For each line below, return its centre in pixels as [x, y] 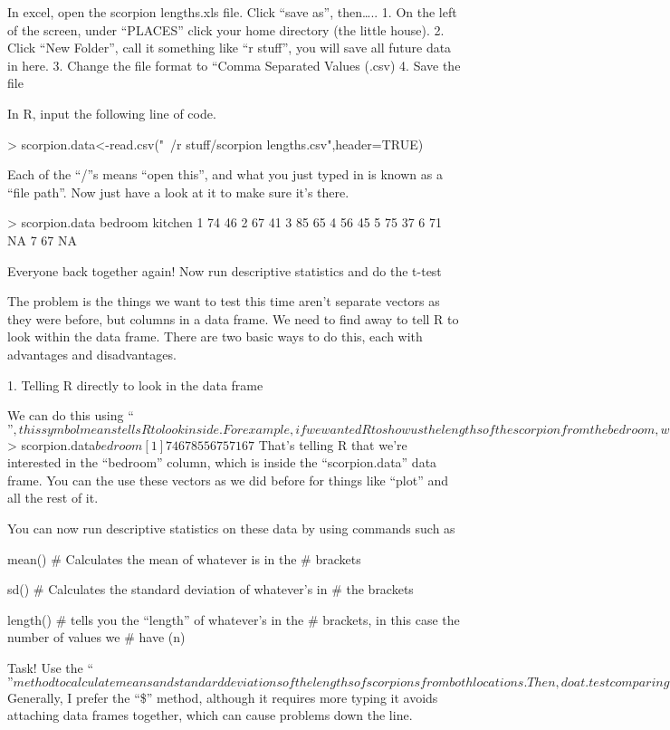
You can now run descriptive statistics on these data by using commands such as [231, 528]
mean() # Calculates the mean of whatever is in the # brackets [184, 558]
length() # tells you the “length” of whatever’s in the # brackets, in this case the [234, 619]
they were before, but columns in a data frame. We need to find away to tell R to [233, 318]
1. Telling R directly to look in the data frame [135, 384]
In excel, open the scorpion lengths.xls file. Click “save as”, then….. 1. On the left [232, 12]
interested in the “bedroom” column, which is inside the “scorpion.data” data [222, 462]
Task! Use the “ [51, 668]
